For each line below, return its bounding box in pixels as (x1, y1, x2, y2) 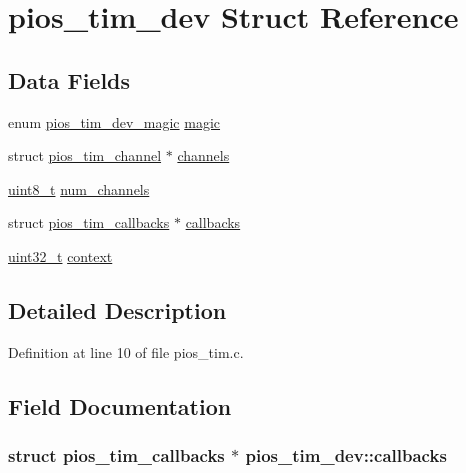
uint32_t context (8, 245, 113, 266)
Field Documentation (8, 390, 232, 421)
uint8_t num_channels (8, 178, 150, 199)
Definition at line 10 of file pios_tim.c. (8, 341, 244, 362)
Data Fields (8, 64, 131, 95)
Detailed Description (8, 294, 227, 325)
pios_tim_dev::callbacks (245, 443, 447, 468)
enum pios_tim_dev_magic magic (8, 111, 221, 132)
